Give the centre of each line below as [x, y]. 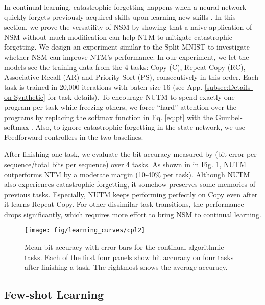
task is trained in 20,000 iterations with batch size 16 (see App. [103, 87]
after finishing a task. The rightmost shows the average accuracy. [126, 267]
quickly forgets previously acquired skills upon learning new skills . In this [120, 17]
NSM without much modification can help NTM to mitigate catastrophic [118, 37]
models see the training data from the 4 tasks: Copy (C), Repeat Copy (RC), [125, 67]
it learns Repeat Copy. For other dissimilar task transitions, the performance [124, 204]
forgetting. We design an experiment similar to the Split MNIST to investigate [127, 47]
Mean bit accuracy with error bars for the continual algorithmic [124, 247]
